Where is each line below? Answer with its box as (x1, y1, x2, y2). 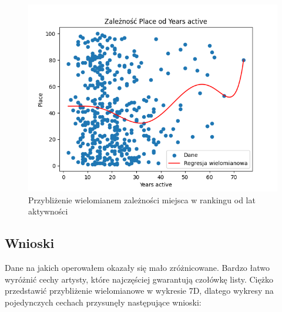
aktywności (28, 205, 68, 217)
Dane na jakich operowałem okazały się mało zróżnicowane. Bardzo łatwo (5, 261, 270, 273)
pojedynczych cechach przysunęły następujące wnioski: (5, 296, 202, 308)
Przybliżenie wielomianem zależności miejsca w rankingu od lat (28, 193, 256, 206)
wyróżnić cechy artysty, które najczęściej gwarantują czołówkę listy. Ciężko (5, 273, 273, 285)
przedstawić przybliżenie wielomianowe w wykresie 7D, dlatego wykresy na (5, 284, 274, 297)
